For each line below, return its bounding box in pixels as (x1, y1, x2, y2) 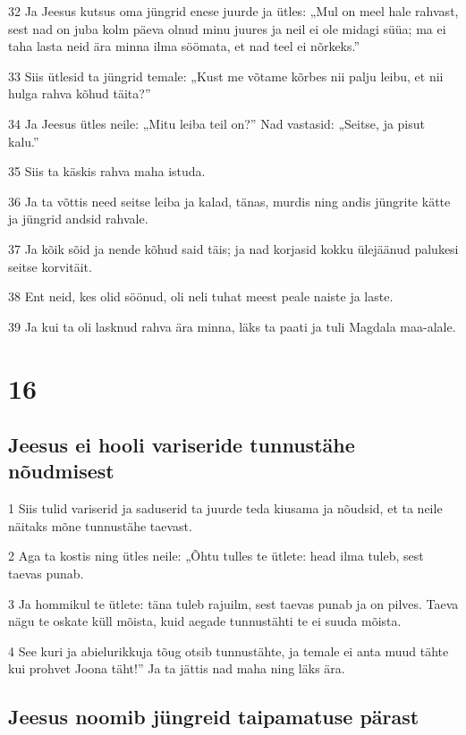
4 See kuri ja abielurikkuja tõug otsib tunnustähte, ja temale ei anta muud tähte (8, 641, 449, 660)
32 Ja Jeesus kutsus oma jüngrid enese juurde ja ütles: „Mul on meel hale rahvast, (8, 2, 459, 20)
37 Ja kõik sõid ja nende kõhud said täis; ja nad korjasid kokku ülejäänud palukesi (8, 239, 459, 258)
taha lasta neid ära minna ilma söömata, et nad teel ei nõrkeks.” (8, 37, 360, 55)
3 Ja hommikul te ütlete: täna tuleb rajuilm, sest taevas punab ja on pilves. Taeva (8, 594, 459, 612)
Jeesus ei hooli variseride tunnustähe (8, 431, 355, 459)
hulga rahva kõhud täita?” (8, 84, 151, 103)
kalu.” (8, 131, 39, 150)
